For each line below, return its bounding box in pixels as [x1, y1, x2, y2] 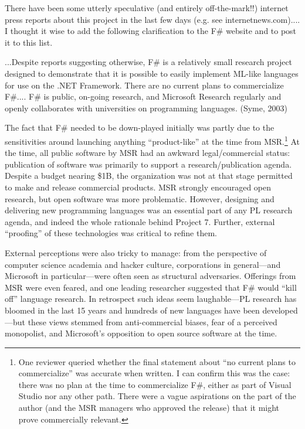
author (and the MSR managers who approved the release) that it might [18, 401, 280, 414]
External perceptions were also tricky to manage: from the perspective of [5, 246, 267, 258]
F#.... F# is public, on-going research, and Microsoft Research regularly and [5, 90, 282, 103]
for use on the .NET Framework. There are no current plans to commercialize [5, 79, 284, 91]
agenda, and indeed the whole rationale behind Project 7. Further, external [5, 215, 275, 227]
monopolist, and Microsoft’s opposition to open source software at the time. [5, 327, 277, 339]
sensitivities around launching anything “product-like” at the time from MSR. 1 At [5, 133, 300, 147]
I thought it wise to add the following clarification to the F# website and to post [5, 25, 297, 37]
